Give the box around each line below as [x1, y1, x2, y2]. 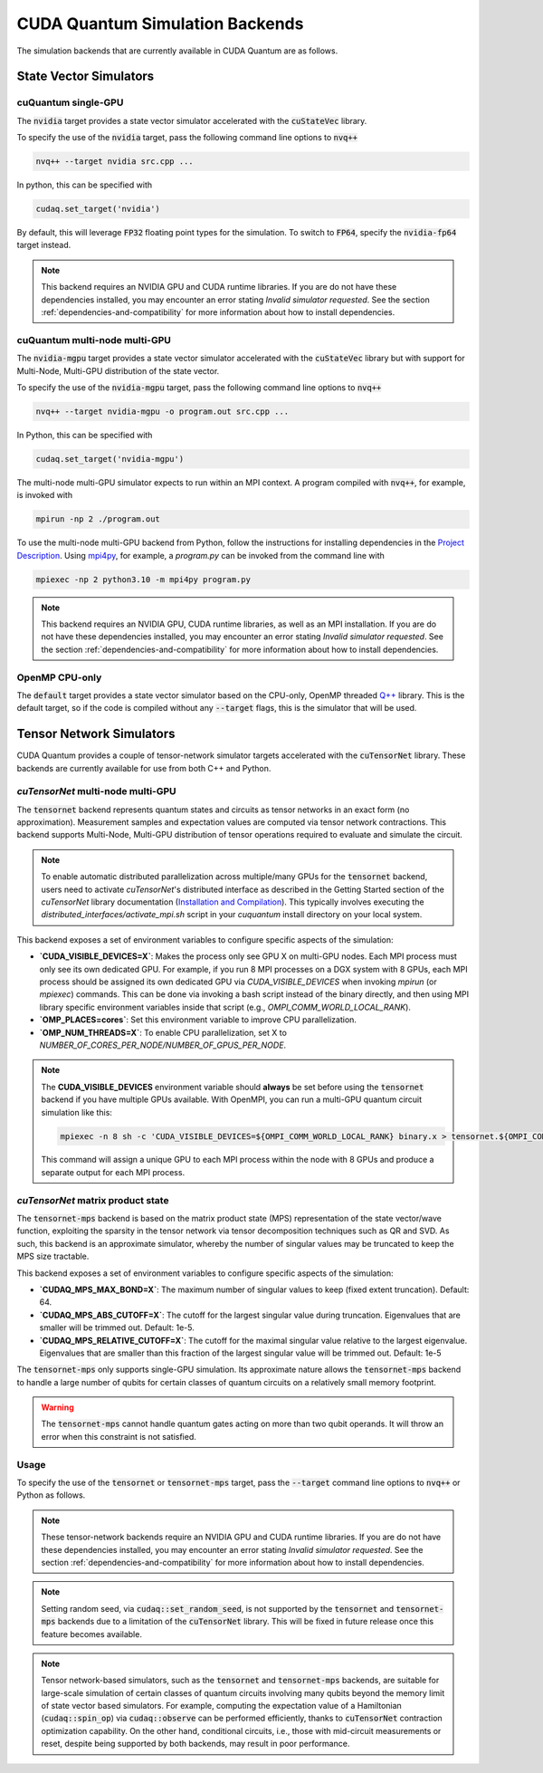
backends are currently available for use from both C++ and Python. [16, 762, 271, 773]
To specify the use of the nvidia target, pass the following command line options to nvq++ [16, 132, 357, 143]
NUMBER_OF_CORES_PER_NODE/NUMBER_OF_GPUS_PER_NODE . [39, 1040, 287, 1050]
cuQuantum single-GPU [16, 96, 124, 109]
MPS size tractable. [16, 1251, 90, 1262]
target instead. [16, 240, 71, 251]
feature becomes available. [41, 1628, 142, 1639]
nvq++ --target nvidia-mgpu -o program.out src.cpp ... [35, 406, 290, 417]
